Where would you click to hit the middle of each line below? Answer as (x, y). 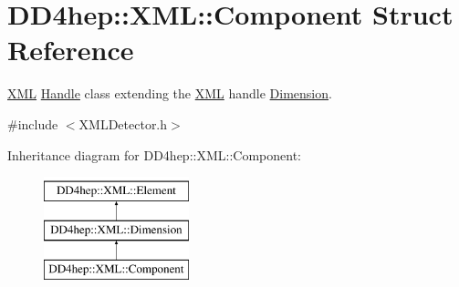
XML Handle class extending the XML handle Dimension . (170, 93)
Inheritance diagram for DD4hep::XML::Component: (154, 154)
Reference (71, 50)
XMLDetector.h (123, 123)
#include (33, 123)
